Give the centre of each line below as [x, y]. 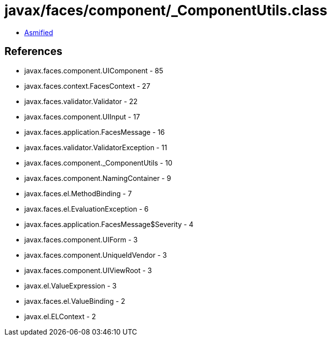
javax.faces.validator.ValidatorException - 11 [96, 147]
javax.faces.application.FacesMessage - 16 [95, 132]
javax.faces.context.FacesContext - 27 [87, 86]
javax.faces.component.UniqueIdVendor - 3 [96, 255]
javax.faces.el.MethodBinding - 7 [78, 193]
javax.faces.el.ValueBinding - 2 [75, 301]
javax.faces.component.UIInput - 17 [82, 116]
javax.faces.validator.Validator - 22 [81, 101]
